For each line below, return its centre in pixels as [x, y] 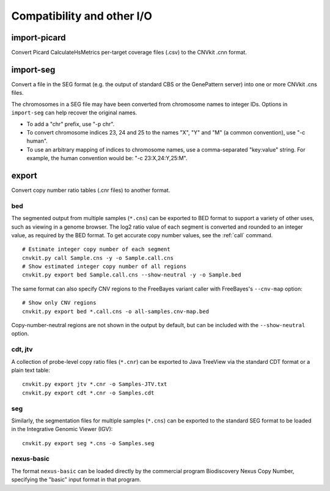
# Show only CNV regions [59, 303]
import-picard [39, 38]
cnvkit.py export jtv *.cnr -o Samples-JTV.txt [95, 384]
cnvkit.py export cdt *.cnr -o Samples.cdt [88, 393]
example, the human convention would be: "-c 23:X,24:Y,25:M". [107, 158]
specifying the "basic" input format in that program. [76, 479]
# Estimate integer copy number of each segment [96, 249]
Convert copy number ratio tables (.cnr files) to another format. [91, 190]
